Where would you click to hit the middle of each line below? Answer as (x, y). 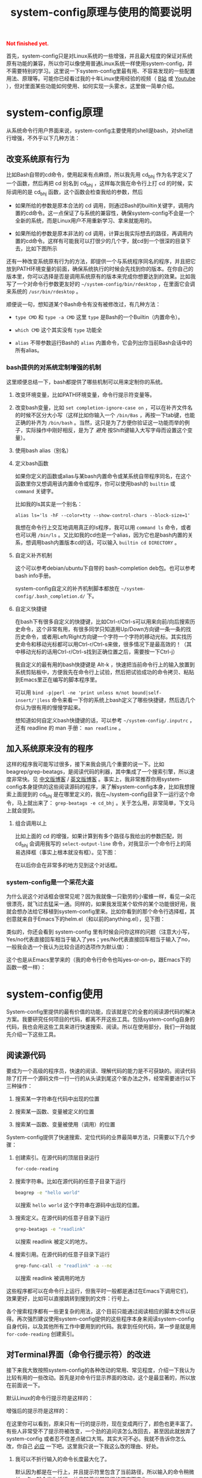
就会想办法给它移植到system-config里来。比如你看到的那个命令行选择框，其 (101, 912)
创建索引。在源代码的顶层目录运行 (57, 1158)
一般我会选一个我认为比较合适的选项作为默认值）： (68, 947)
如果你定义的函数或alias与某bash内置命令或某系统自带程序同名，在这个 (103, 476)
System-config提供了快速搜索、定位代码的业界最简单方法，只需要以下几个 (98, 1137)
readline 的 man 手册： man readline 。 (75, 728)
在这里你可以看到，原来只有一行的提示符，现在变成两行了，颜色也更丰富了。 (101, 1424)
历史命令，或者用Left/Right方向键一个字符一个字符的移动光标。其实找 (101, 636)
